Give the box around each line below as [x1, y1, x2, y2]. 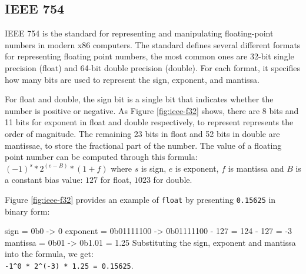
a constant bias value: [5, 173, 83, 186]
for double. [153, 173, 192, 186]
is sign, [141, 162, 167, 174]
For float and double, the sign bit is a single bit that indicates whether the [5, 93, 274, 105]
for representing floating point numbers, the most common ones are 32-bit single [5, 50, 294, 62]
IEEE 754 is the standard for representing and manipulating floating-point [5, 27, 274, 39]
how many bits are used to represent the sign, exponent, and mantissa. [5, 73, 260, 85]
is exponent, [175, 162, 219, 174]
